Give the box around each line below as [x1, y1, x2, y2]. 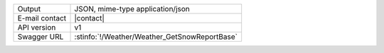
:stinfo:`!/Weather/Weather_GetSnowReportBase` [74, 32, 238, 42]
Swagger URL [17, 32, 64, 42]
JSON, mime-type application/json [74, 4, 190, 13]
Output [17, 4, 41, 13]
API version [17, 23, 56, 32]
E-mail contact [17, 13, 67, 23]
